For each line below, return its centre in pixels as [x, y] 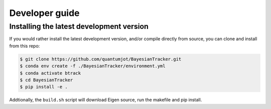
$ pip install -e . [44, 87]
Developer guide [44, 13]
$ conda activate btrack [50, 73]
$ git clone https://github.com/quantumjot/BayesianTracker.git [101, 59]
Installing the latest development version [79, 26]
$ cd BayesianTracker [46, 80]
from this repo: [25, 46]
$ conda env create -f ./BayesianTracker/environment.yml [93, 66]
